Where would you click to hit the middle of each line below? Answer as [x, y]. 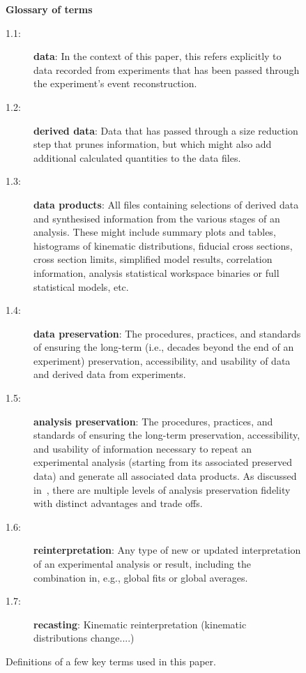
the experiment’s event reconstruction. [115, 83]
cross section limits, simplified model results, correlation [153, 259]
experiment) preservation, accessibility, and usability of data [162, 360]
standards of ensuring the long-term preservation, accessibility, [167, 435]
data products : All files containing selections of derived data [166, 204]
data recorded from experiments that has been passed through [167, 69]
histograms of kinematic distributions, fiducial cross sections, [163, 245]
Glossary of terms [49, 9]
